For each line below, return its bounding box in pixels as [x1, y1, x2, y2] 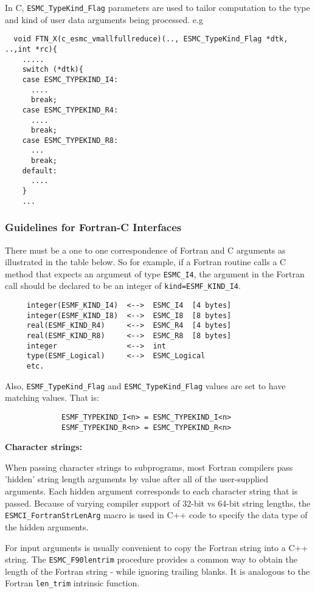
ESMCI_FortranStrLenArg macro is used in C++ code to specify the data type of [5, 508, 308, 521]
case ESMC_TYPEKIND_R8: [22, 136, 119, 145]
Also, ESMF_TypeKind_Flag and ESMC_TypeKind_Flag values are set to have [5, 379, 286, 392]
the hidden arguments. [5, 520, 89, 533]
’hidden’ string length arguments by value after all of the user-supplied [5, 473, 268, 485]
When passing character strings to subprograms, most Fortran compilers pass [5, 460, 293, 473]
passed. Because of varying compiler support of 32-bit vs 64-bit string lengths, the [5, 496, 311, 509]
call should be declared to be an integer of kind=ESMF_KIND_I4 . [5, 279, 241, 292]
